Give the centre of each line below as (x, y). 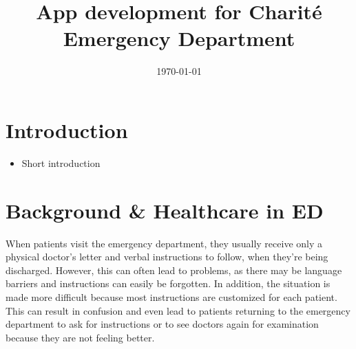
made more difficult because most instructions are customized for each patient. (171, 296)
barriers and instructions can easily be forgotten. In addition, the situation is (168, 283)
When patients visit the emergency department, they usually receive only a (164, 243)
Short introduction (61, 162)
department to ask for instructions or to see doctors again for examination (162, 324)
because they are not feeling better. (80, 337)
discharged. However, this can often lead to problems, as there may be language (174, 270)
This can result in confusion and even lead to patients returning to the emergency (178, 310)
